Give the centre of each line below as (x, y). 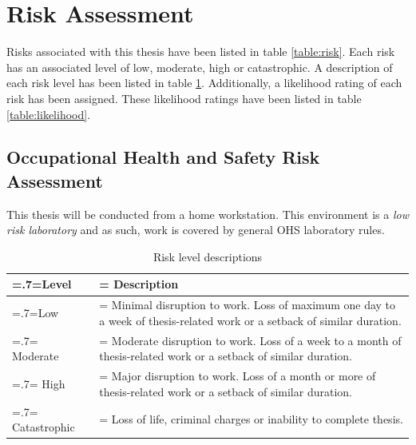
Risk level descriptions (208, 256)
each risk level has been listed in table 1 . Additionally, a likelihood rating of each (204, 83)
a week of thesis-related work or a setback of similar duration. (250, 320)
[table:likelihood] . (49, 114)
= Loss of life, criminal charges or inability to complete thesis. (251, 419)
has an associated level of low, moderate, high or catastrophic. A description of (200, 67)
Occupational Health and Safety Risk (163, 157)
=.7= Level (42, 284)
